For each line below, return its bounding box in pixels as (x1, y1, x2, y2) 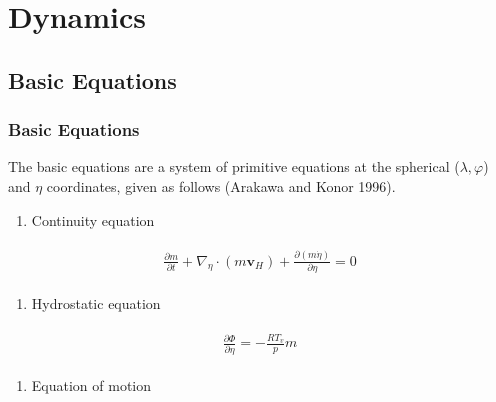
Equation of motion (31, 374, 152, 395)
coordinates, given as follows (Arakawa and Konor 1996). (46, 175, 396, 196)
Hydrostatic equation (31, 292, 161, 313)
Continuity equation (31, 209, 155, 230)
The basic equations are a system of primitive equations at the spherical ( (8, 156, 460, 177)
